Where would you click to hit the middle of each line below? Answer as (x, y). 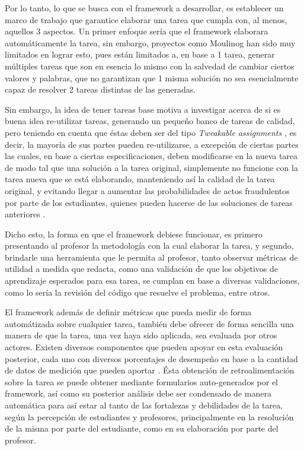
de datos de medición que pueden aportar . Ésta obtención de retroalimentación (150, 370)
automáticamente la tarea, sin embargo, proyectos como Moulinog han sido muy (150, 42)
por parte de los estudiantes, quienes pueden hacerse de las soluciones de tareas (149, 202)
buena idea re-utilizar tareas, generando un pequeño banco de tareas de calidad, (150, 121)
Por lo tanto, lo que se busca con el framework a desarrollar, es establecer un (144, 8)
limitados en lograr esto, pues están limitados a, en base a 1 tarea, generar (140, 54)
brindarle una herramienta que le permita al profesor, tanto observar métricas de (151, 257)
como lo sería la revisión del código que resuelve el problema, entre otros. (137, 292)
